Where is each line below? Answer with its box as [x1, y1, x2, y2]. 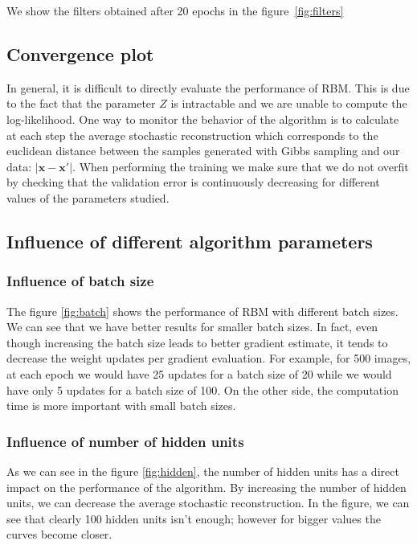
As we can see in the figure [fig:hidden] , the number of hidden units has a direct [6, 462, 399, 479]
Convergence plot [6, 41, 154, 66]
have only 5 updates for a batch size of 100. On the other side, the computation [6, 381, 399, 398]
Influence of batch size [6, 271, 154, 291]
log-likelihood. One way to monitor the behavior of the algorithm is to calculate [6, 110, 399, 127]
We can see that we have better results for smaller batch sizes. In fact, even [6, 318, 378, 335]
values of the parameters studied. [6, 189, 170, 206]
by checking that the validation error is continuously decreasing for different [6, 174, 380, 191]
